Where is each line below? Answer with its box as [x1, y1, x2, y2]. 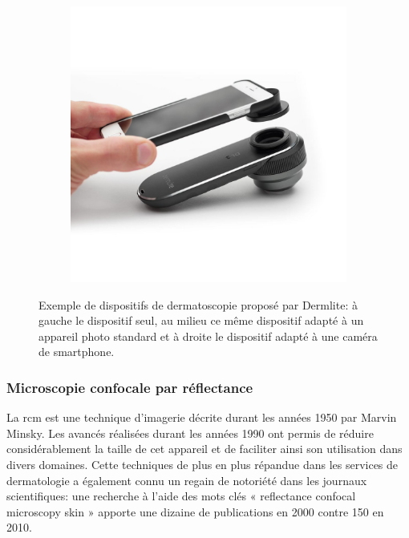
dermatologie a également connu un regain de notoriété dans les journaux [6, 471, 367, 488]
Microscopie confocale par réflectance [6, 377, 253, 397]
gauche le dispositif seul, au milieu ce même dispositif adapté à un [38, 312, 364, 329]
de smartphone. [38, 343, 115, 360]
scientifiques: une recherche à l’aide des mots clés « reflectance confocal [6, 487, 356, 504]
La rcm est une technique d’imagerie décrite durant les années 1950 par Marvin [6, 409, 397, 426]
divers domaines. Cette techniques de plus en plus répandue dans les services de [6, 455, 399, 472]
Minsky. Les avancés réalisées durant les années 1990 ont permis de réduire [6, 424, 374, 441]
